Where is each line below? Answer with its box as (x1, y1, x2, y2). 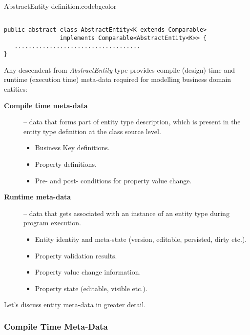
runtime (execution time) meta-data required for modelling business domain (4, 74, 231, 84)
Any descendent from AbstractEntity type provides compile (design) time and (4, 64, 235, 75)
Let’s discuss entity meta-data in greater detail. (4, 299, 146, 310)
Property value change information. (35, 267, 141, 277)
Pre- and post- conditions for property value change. (35, 175, 192, 185)
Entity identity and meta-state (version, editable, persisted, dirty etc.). (35, 234, 247, 244)
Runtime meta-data (4, 192, 71, 202)
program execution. (23, 217, 81, 228)
